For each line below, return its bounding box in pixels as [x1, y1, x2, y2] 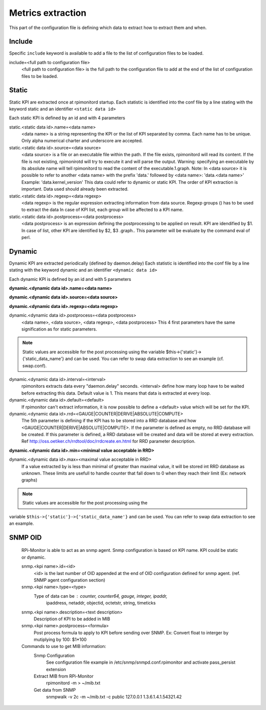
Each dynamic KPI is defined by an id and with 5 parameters [9, 276, 132, 282]
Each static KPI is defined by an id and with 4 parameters [9, 115, 126, 121]
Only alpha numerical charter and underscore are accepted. [21, 138, 143, 144]
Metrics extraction [9, 7, 87, 18]
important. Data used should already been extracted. [21, 186, 129, 192]
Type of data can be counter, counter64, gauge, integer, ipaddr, [33, 593, 167, 599]
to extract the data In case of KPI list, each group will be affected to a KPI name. [21, 207, 184, 213]
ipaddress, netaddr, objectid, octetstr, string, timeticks [46, 600, 156, 606]
